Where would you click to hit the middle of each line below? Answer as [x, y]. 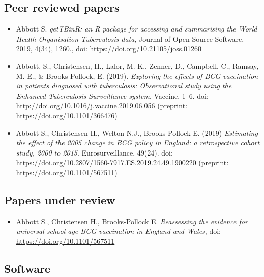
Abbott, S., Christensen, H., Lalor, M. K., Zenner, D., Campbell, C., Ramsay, [137, 65]
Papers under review [60, 199]
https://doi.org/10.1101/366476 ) [67, 115]
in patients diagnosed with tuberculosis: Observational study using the [124, 86]
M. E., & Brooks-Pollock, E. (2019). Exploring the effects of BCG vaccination [137, 75]
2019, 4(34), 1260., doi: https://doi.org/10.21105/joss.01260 [109, 49]
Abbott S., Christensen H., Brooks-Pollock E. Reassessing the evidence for [132, 221]
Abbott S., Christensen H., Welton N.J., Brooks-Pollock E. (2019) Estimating [137, 132]
